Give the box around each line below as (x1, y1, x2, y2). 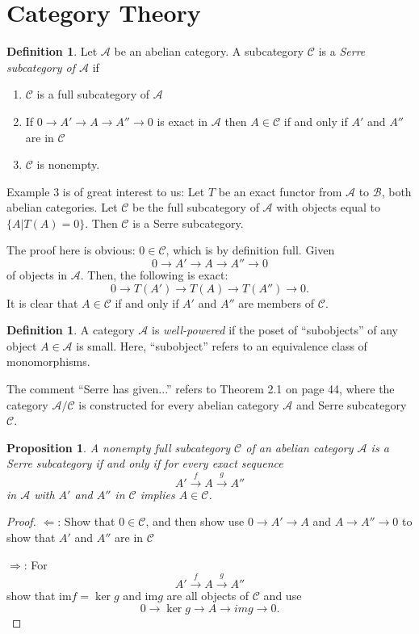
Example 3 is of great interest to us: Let (6, 183, 205, 199)
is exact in (157, 112, 208, 129)
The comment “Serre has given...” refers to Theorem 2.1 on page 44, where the (6, 380, 395, 397)
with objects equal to (276, 199, 381, 216)
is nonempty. (36, 156, 100, 173)
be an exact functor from (218, 183, 342, 199)
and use (263, 586, 302, 603)
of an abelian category (245, 439, 354, 456)
